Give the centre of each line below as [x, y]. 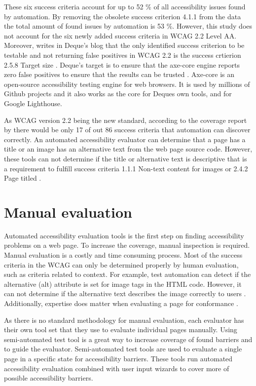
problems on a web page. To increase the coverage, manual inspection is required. [127, 245]
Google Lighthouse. [33, 103]
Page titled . [23, 178]
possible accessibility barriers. [49, 378]
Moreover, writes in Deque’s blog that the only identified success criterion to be [124, 45]
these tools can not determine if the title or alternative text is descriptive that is [126, 158]
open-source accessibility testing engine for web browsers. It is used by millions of [127, 84]
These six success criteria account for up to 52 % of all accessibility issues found [125, 6]
